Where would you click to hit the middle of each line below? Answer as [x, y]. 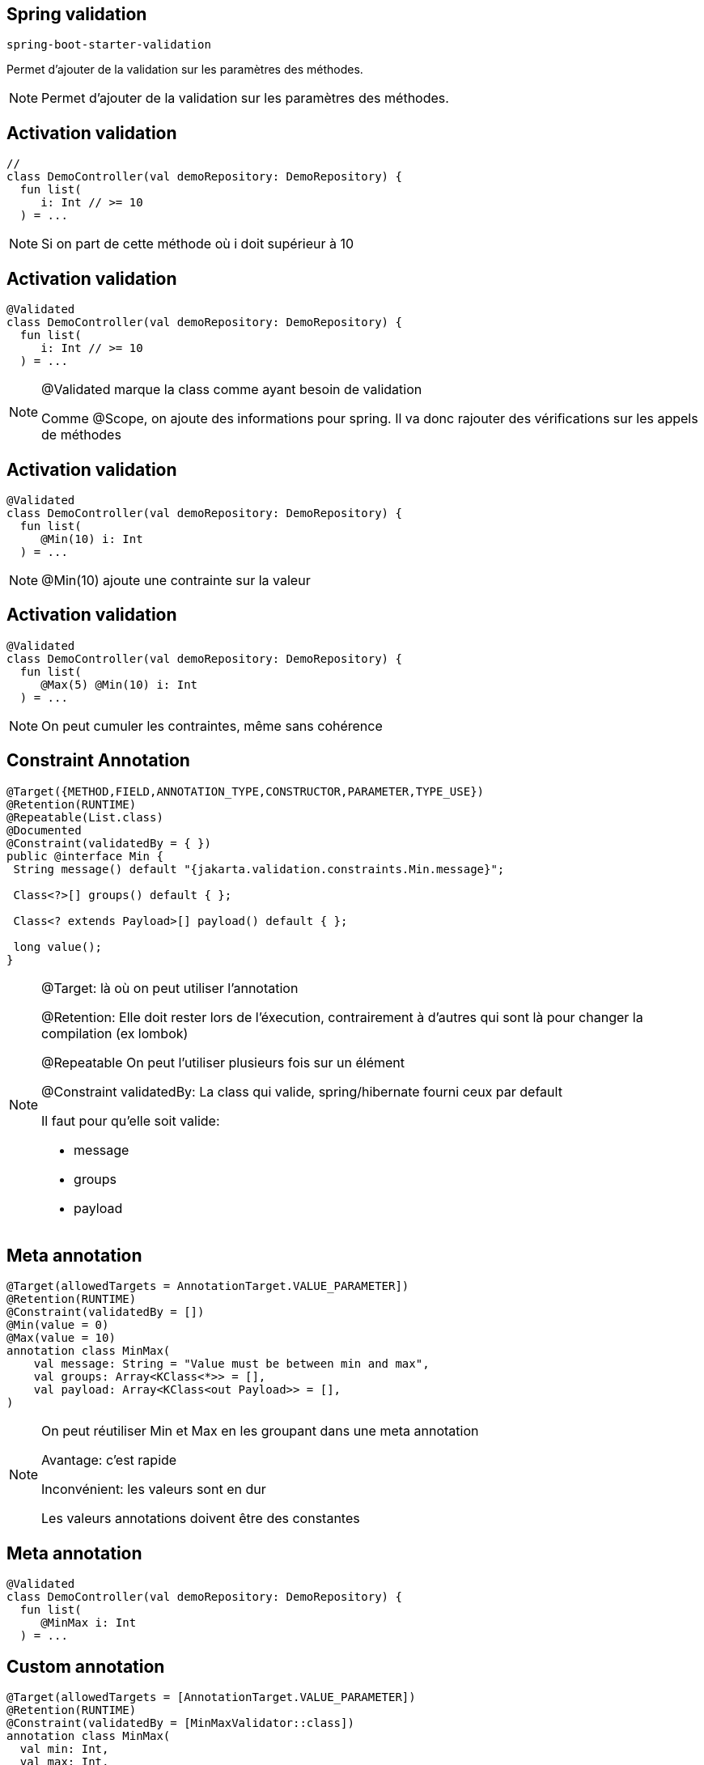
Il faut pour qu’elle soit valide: [131, 1120]
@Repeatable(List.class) [85, 817]
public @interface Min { [85, 856]
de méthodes [81, 435]
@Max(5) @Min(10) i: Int [119, 684]
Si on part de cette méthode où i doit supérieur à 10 [198, 244]
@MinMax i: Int [89, 1623]
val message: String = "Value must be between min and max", [231, 1364]
